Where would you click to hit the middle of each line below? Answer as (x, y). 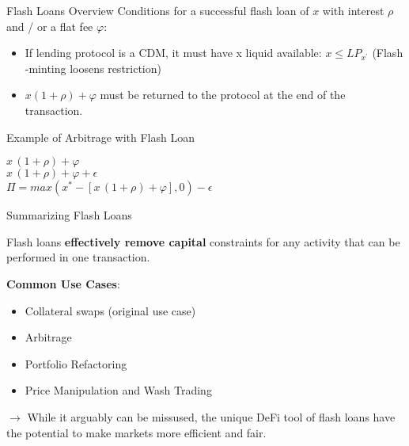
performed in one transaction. (78, 257)
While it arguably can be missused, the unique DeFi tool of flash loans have (211, 416)
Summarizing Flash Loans (69, 215)
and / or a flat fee (50, 26)
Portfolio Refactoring (76, 363)
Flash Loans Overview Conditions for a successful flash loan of (158, 10)
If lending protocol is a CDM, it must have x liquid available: (173, 53)
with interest (353, 10)
